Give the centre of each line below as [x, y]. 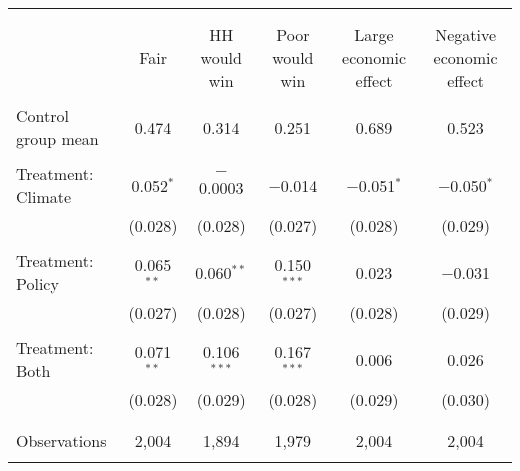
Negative [466, 34]
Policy [37, 283]
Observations [61, 440]
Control [42, 115]
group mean [57, 138]
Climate [44, 196]
